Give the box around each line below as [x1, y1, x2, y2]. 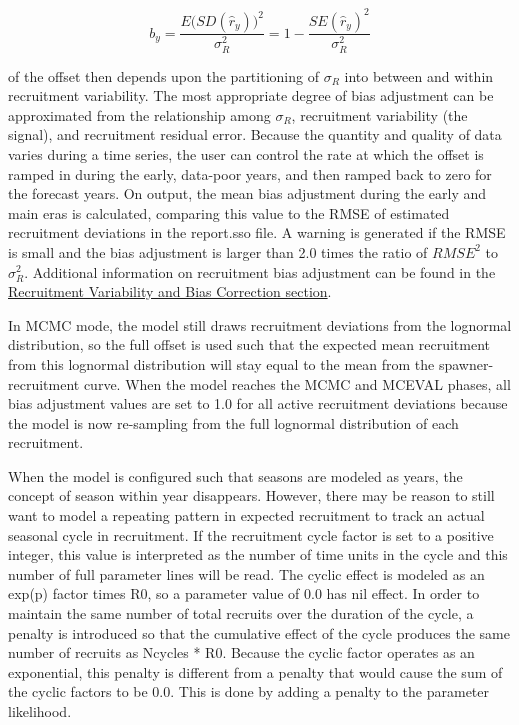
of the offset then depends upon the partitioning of [8, 65, 319, 86]
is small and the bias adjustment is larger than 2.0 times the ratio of [8, 241, 428, 262]
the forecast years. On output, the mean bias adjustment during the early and [8, 183, 487, 204]
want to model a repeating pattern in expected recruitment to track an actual [8, 505, 485, 526]
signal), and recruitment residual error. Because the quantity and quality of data [8, 124, 502, 145]
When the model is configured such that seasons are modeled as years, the [8, 465, 463, 486]
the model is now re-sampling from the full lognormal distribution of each [8, 412, 459, 433]
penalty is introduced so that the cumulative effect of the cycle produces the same [8, 622, 510, 643]
